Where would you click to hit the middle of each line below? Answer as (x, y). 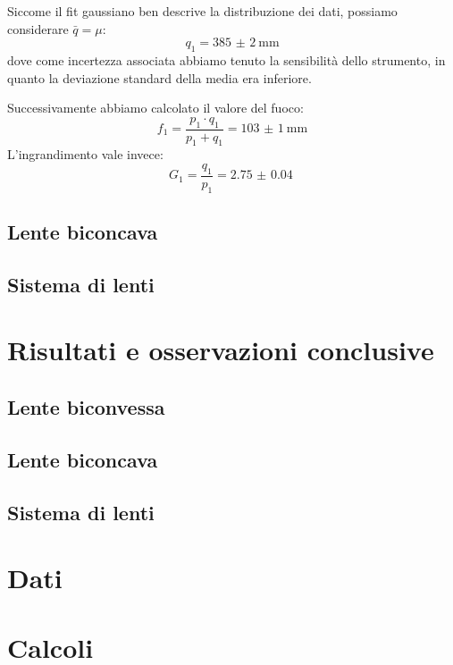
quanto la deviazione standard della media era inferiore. (159, 77)
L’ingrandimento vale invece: (85, 154)
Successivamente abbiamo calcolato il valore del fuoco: (155, 108)
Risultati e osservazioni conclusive (221, 350)
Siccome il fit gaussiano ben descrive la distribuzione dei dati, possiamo (202, 11)
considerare (38, 28)
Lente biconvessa (86, 406)
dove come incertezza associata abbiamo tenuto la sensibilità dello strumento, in (226, 59)
